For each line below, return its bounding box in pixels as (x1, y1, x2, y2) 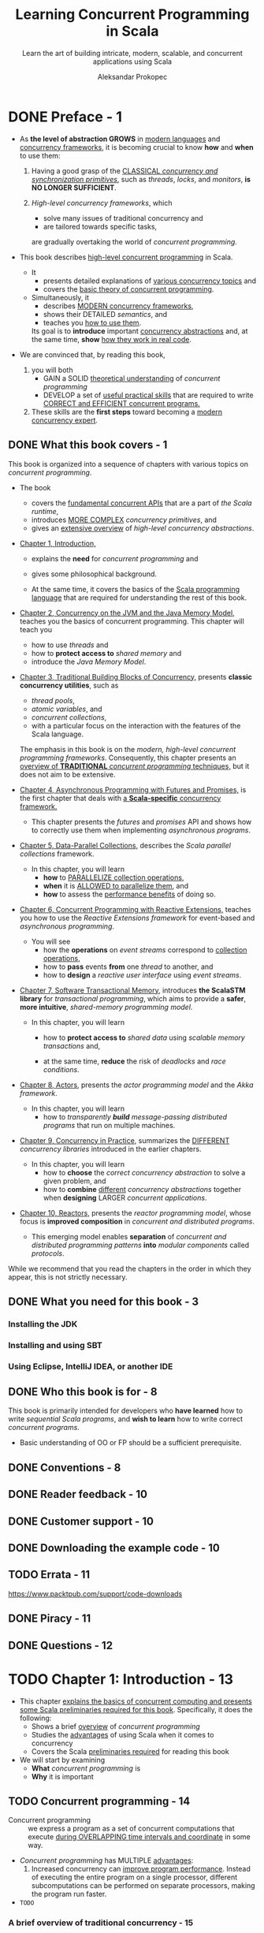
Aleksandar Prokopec (97, 72, 168, 81)
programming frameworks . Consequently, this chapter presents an (19, 753, 236, 762)
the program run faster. (31, 1890, 107, 1899)
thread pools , (31, 695, 75, 705)
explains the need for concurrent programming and (31, 553, 199, 563)
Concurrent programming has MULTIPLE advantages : (19, 1856, 194, 1865)
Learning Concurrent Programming (15, 6, 250, 24)
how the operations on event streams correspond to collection (43, 944, 247, 955)
